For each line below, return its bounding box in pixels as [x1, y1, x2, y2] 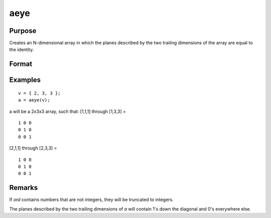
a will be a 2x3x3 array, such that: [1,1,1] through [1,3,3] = [9, 108, 126, 114]
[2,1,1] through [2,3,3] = [9, 145, 57, 151]
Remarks [9, 183, 38, 192]
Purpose [9, 26, 37, 35]
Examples [9, 75, 41, 84]
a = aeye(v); [18, 97, 50, 103]
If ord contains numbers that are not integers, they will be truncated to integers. [9, 196, 174, 202]
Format [9, 60, 33, 68]
